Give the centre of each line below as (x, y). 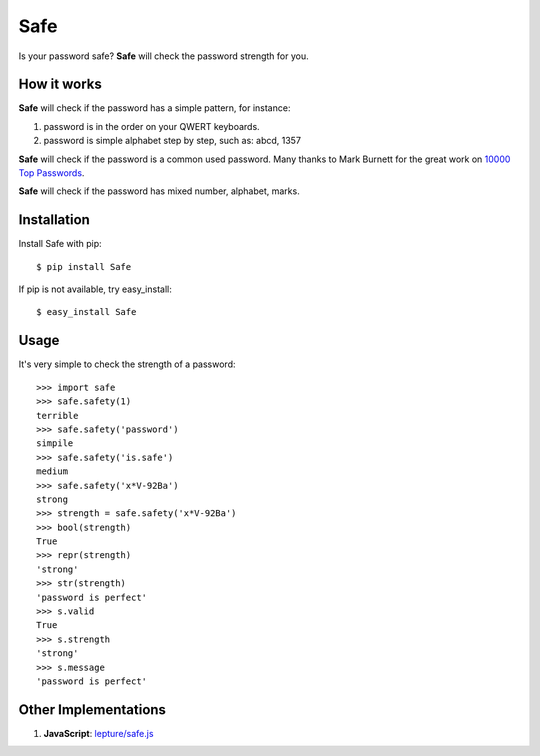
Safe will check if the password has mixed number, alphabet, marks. (159, 191)
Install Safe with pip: (60, 244)
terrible (57, 415)
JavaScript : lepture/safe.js (98, 733)
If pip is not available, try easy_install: (95, 289)
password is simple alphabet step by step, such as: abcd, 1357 (172, 141)
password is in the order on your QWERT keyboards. (151, 126)
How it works (60, 84)
